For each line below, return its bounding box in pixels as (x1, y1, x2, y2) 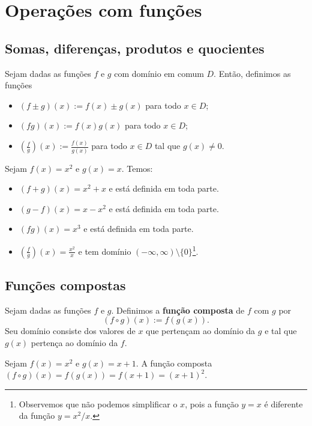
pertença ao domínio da (31, 336, 118, 348)
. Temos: (121, 162, 153, 174)
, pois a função (185, 397, 239, 410)
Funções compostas (5, 276, 126, 294)
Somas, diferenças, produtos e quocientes (5, 38, 265, 57)
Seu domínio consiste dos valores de (5, 324, 136, 337)
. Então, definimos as (214, 67, 291, 79)
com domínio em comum (114, 67, 204, 79)
